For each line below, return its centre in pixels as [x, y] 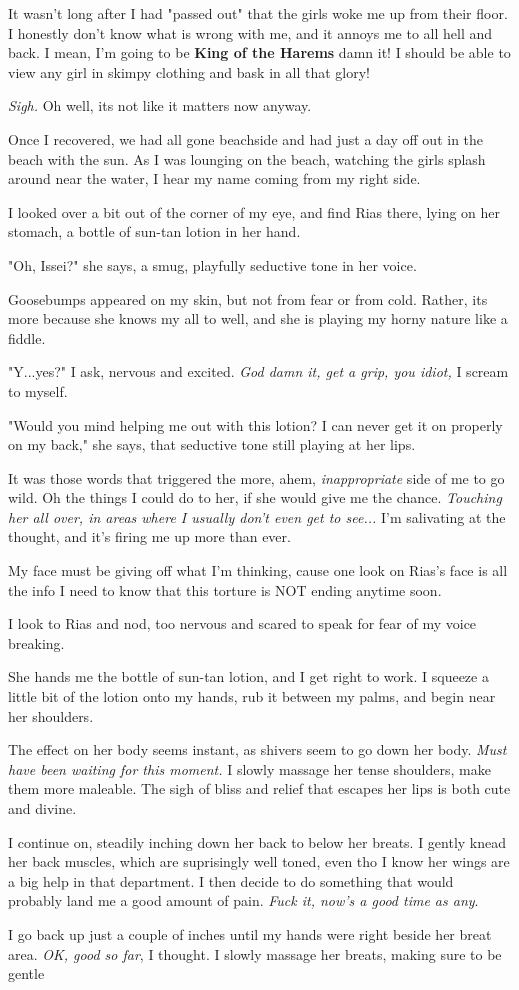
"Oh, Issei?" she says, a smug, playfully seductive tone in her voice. [212, 264]
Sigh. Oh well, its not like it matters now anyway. [160, 105]
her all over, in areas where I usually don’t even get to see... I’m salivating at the [257, 516]
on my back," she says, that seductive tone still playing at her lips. [212, 444]
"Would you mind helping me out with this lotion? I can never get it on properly [255, 424]
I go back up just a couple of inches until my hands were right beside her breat [250, 933]
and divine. [42, 808]
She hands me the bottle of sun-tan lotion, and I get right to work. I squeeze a [248, 676]
